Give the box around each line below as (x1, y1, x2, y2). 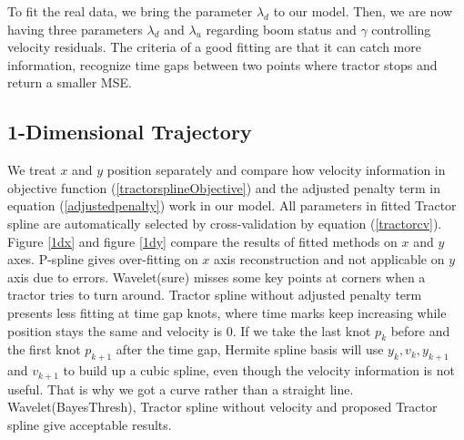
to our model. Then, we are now (273, 2, 453, 20)
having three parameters (7, 19, 143, 38)
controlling (371, 19, 431, 38)
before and (390, 321, 450, 340)
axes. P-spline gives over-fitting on (7, 250, 198, 269)
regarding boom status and (206, 19, 357, 38)
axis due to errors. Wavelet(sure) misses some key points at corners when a (7, 267, 426, 286)
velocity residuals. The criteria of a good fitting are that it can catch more (7, 37, 421, 56)
